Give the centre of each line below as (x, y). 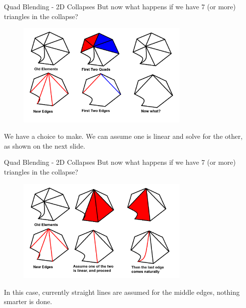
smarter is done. (28, 301)
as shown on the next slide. (45, 145)
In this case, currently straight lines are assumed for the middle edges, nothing (122, 292)
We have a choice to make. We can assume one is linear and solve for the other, (123, 136)
